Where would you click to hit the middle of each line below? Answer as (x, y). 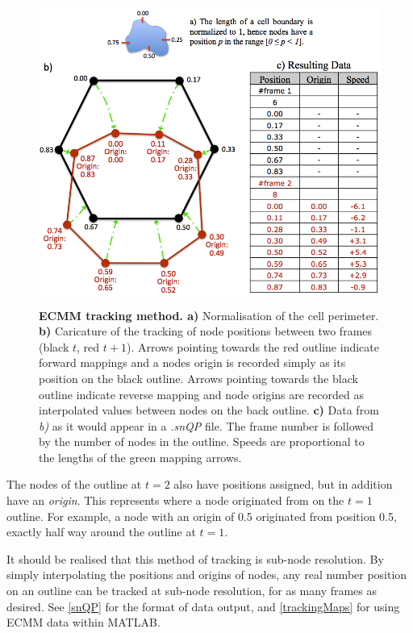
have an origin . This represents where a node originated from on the (175, 500)
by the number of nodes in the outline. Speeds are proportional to (202, 441)
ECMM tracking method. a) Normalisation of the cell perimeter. (209, 315)
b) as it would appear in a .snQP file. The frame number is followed (206, 425)
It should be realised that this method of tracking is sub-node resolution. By (195, 558)
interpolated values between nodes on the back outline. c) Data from (209, 410)
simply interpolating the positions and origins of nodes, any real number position (207, 575)
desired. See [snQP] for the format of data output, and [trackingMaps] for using (203, 606)
